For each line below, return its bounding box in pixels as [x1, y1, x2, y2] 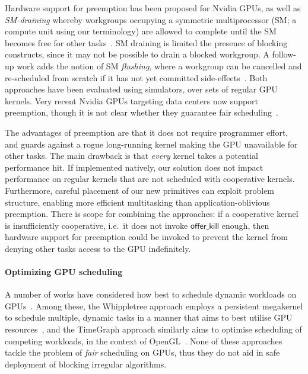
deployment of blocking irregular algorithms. [5, 357, 167, 370]
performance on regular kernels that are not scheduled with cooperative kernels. [5, 172, 295, 185]
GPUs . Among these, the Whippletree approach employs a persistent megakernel [5, 299, 303, 312]
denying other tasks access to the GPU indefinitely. [5, 242, 191, 254]
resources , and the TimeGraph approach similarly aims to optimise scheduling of [5, 323, 302, 335]
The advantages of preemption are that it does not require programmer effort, [5, 126, 288, 138]
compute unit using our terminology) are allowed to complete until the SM [5, 25, 277, 37]
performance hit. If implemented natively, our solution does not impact [5, 161, 263, 173]
